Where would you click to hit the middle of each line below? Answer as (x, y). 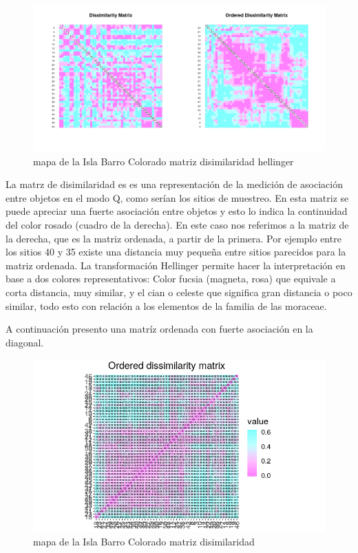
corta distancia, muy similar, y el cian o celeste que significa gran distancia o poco (179, 292)
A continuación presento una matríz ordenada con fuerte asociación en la (159, 329)
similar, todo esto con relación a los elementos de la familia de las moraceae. (166, 305)
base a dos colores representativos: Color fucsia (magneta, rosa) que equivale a (171, 279)
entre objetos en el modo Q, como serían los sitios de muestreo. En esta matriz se (177, 197)
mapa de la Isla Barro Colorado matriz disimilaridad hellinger (164, 161)
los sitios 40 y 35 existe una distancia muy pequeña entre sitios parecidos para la (176, 252)
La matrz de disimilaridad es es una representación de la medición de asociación (174, 184)
